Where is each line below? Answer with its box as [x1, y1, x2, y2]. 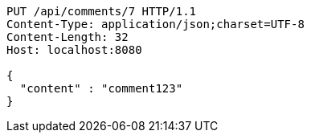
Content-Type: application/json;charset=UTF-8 [6, 18, 305, 31]
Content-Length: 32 [6, 31, 129, 43]
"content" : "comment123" [19, 82, 183, 95]
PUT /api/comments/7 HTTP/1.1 [6, 5, 197, 18]
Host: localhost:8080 [6, 43, 142, 56]
